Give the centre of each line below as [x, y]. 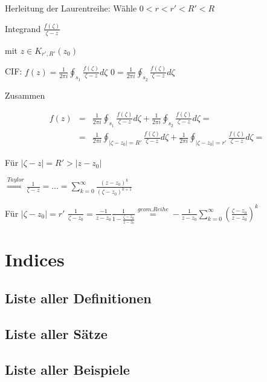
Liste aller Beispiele [67, 369]
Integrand [23, 28]
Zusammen [25, 95]
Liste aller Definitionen [78, 298]
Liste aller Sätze [56, 333]
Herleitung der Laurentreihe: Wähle [71, 8]
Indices [35, 259]
